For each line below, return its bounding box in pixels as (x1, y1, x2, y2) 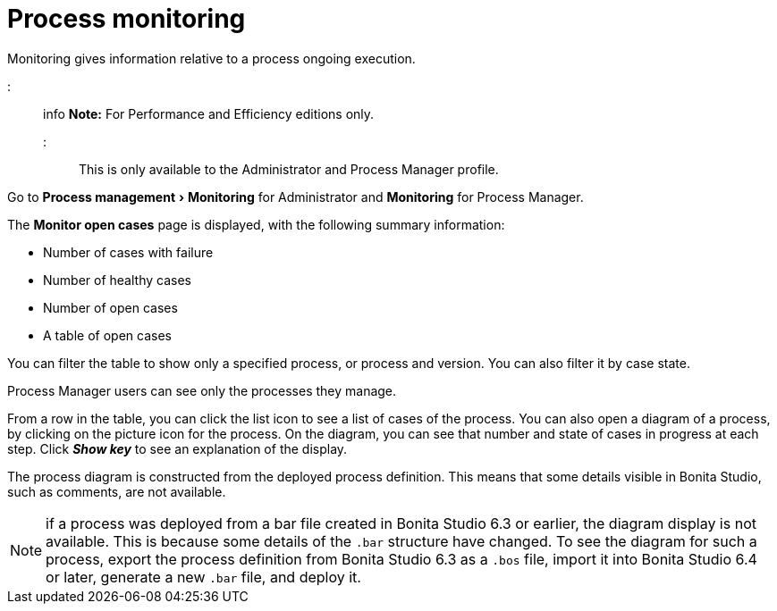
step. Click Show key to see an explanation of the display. (7, 440, 348, 456)
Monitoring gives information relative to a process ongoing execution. (7, 50, 416, 66)
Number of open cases (43, 299, 178, 315)
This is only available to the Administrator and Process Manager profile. (79, 161, 499, 177)
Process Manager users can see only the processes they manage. (7, 382, 397, 398)
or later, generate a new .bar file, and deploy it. (46, 567, 361, 586)
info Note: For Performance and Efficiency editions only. (43, 105, 375, 121)
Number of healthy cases (43, 272, 191, 288)
